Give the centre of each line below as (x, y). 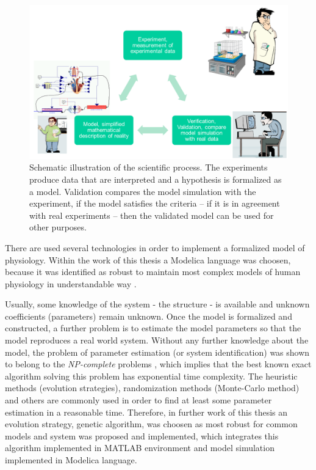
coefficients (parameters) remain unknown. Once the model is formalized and (149, 316)
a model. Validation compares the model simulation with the (143, 191)
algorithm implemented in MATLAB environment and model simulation (140, 448)
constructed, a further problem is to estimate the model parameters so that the (153, 328)
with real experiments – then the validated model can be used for (152, 215)
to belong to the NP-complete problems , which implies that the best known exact (158, 364)
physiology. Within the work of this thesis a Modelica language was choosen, (148, 259)
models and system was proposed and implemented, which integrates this (142, 435)
